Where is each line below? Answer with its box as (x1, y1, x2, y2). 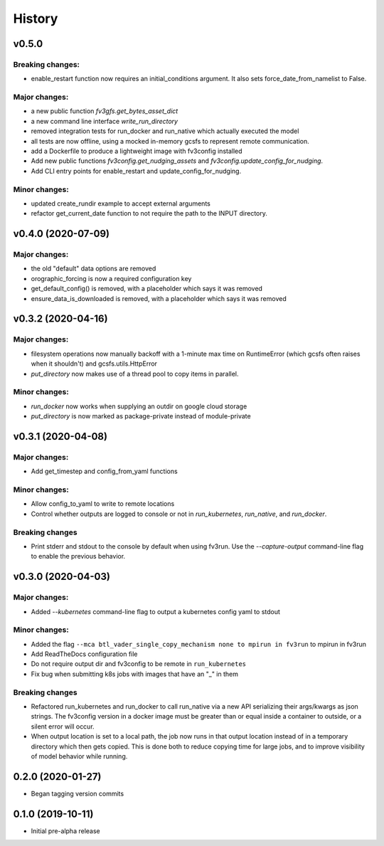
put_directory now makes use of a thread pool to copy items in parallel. (31, 369, 239, 378)
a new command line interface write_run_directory (31, 117, 178, 125)
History (13, 11, 58, 26)
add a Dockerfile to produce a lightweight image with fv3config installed (31, 147, 242, 156)
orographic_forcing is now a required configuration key (31, 274, 192, 282)
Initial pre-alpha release (31, 826, 100, 835)
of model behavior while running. (31, 751, 128, 761)
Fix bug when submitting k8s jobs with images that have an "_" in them (31, 670, 238, 678)
